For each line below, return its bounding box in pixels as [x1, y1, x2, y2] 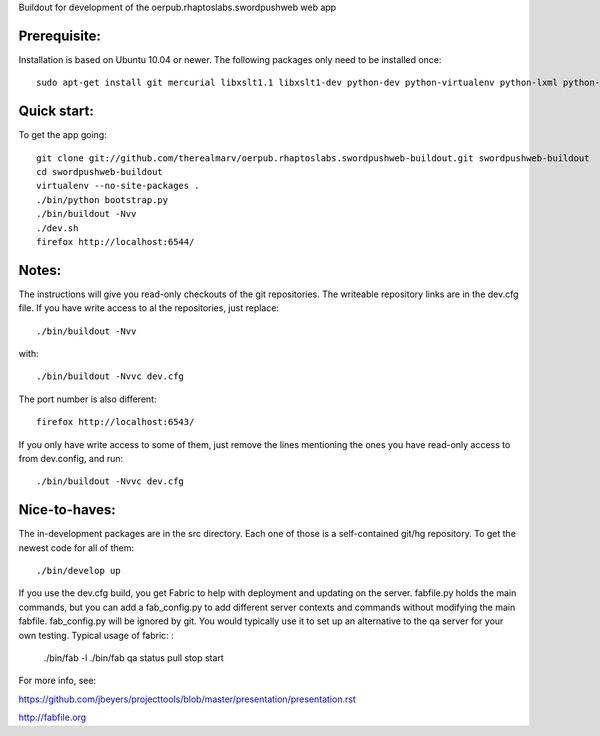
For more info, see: [18, 675, 97, 687]
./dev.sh [36, 222, 79, 234]
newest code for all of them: [18, 541, 135, 554]
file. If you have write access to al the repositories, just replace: [18, 302, 280, 314]
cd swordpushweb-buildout [36, 166, 164, 177]
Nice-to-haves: [18, 501, 116, 519]
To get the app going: [18, 129, 107, 141]
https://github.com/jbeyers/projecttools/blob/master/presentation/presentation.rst [18, 693, 357, 705]
